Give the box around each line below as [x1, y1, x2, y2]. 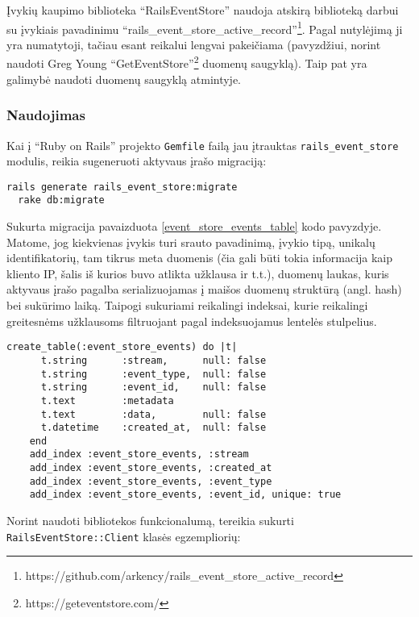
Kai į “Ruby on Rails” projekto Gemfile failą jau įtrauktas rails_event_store [6, 136, 399, 153]
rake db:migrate [18, 194, 105, 206]
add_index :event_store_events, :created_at [29, 462, 272, 474]
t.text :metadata [40, 394, 174, 406]
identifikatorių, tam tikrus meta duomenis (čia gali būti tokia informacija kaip [6, 249, 393, 266]
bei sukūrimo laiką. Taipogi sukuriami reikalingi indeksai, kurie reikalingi [6, 297, 368, 314]
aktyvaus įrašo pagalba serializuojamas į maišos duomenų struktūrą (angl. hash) [6, 281, 402, 298]
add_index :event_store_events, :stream [29, 448, 249, 461]
